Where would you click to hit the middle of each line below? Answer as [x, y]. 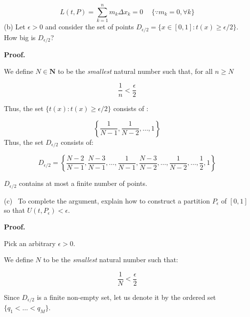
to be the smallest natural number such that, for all [135, 71]
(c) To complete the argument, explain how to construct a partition [107, 200]
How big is [20, 37]
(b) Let [15, 27]
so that [14, 210]
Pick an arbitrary [30, 243]
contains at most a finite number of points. [83, 183]
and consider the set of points [90, 27]
